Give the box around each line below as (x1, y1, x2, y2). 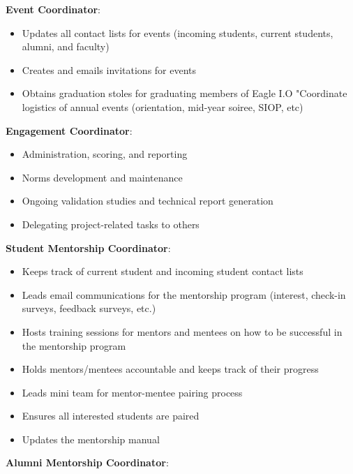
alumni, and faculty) (22, 39, 110, 54)
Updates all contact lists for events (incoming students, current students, (22, 25, 333, 40)
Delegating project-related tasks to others (22, 216, 200, 231)
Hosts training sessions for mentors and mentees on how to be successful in (22, 324, 343, 339)
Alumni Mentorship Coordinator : (6, 455, 169, 470)
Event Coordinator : (6, 2, 100, 16)
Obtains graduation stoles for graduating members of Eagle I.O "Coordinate (22, 86, 347, 101)
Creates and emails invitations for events (22, 62, 197, 77)
